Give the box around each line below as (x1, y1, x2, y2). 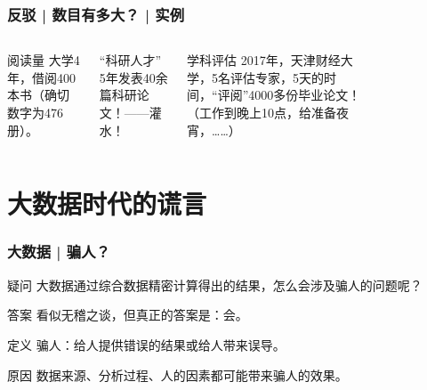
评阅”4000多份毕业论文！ (217, 85, 361, 104)
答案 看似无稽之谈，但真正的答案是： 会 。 (7, 305, 248, 324)
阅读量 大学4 (7, 51, 80, 69)
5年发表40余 (99, 68, 168, 86)
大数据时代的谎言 (7, 185, 207, 222)
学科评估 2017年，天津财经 (187, 51, 341, 69)
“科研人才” (99, 51, 162, 69)
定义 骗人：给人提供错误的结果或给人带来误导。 (7, 335, 286, 353)
